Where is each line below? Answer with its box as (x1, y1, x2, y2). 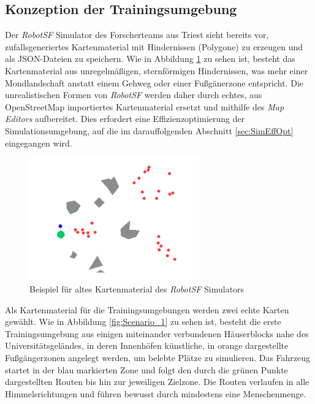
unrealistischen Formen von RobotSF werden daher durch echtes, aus (5, 88, 262, 101)
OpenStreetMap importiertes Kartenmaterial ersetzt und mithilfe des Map (5, 100, 284, 113)
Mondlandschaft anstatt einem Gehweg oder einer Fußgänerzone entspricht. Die (5, 76, 303, 89)
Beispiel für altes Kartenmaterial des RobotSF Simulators (29, 282, 245, 295)
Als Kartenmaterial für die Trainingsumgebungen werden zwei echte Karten (5, 303, 289, 316)
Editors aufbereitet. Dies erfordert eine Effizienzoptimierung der (5, 112, 245, 125)
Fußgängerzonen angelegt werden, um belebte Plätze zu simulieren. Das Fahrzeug (5, 351, 311, 364)
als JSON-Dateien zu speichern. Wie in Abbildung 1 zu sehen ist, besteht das (5, 52, 295, 65)
